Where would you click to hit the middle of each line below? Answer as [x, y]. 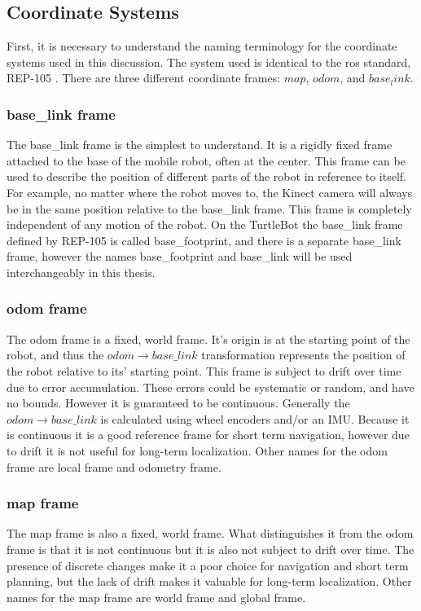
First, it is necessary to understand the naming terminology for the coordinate [202, 46]
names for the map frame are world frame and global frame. [156, 597]
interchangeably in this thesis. [81, 272]
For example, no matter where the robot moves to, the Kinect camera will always [210, 192]
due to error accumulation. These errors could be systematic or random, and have [210, 387]
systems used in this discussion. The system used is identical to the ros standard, [209, 62]
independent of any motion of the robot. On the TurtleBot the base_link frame [205, 224]
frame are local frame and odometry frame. [114, 466]
